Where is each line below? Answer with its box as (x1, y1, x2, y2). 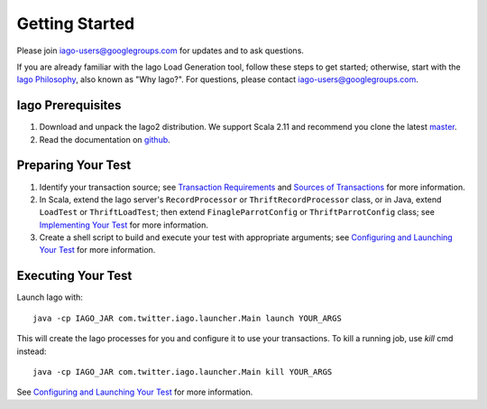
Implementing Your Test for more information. (39, 219, 209, 230)
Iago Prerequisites (16, 98, 122, 113)
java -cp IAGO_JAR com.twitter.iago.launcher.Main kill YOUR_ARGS (32, 367, 333, 376)
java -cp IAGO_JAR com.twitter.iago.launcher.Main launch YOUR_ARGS (32, 312, 342, 323)
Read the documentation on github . (39, 134, 170, 144)
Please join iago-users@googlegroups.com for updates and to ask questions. (16, 45, 304, 56)
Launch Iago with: (16, 292, 83, 302)
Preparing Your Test (16, 158, 132, 173)
